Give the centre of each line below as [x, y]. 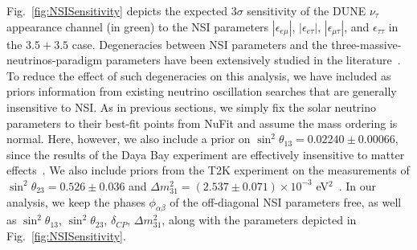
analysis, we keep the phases [76, 201]
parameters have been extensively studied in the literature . [253, 60]
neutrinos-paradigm [55, 60]
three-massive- [366, 44]
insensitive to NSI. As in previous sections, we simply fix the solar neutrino [191, 107]
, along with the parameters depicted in [259, 220]
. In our [358, 185]
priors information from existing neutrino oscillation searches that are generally [202, 91]
